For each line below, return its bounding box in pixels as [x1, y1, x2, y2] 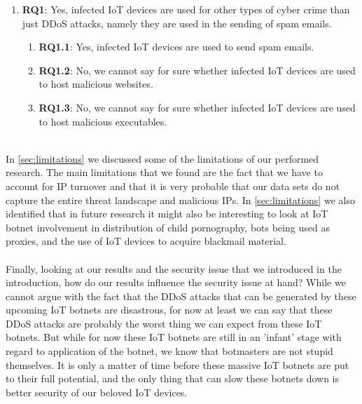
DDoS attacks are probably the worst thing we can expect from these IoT [6, 316, 322, 330]
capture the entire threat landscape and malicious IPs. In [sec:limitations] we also [6, 192, 355, 207]
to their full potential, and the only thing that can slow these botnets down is [6, 371, 339, 386]
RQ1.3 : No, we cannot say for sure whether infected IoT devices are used [39, 100, 356, 114]
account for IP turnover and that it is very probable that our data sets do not [6, 178, 340, 193]
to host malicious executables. [39, 114, 167, 128]
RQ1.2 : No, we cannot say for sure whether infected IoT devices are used [39, 62, 356, 77]
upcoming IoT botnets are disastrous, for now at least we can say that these [6, 302, 333, 317]
